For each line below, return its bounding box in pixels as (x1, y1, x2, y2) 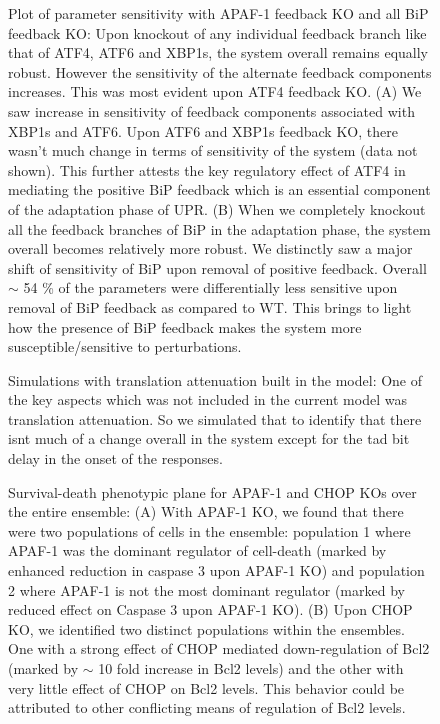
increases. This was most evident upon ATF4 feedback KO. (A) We (8, 81, 422, 102)
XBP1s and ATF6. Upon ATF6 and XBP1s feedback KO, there (8, 120, 398, 141)
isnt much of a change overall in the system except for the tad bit (8, 428, 410, 449)
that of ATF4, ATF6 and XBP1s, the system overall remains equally (8, 42, 428, 63)
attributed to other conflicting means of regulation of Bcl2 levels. (8, 697, 406, 718)
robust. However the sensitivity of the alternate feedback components (8, 61, 432, 82)
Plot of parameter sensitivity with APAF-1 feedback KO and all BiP (8, 3, 429, 23)
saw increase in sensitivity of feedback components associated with (8, 100, 415, 121)
